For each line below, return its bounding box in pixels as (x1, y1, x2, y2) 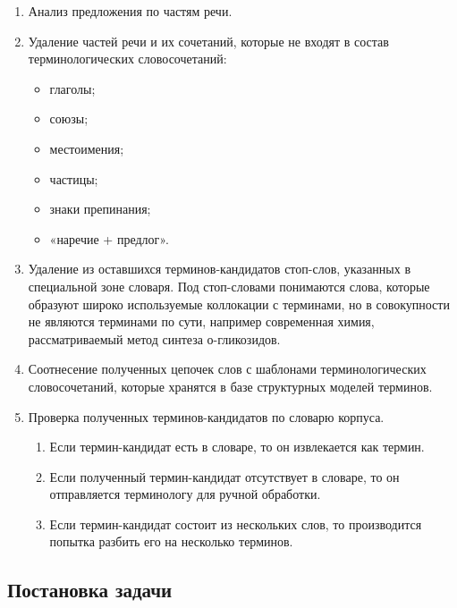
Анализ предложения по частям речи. (28, 2, 233, 20)
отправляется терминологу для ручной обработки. (49, 485, 321, 503)
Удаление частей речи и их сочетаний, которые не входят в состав (28, 31, 389, 50)
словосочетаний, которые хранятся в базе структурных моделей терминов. (28, 376, 433, 395)
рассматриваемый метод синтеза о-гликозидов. (28, 329, 281, 348)
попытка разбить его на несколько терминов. (49, 532, 293, 551)
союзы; (49, 109, 89, 128)
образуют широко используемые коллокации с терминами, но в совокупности (28, 294, 450, 313)
